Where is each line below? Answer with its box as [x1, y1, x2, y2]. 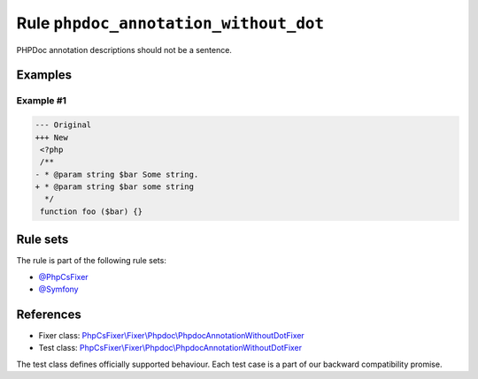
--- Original [35, 120, 92, 130]
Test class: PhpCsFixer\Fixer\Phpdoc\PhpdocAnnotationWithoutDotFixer [38, 343, 303, 353]
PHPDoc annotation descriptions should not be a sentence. [16, 44, 232, 55]
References [16, 307, 81, 322]
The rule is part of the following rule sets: [16, 255, 167, 266]
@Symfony [38, 284, 79, 295]
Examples [16, 67, 73, 83]
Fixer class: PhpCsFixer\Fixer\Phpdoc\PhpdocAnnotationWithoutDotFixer [38, 330, 305, 341]
